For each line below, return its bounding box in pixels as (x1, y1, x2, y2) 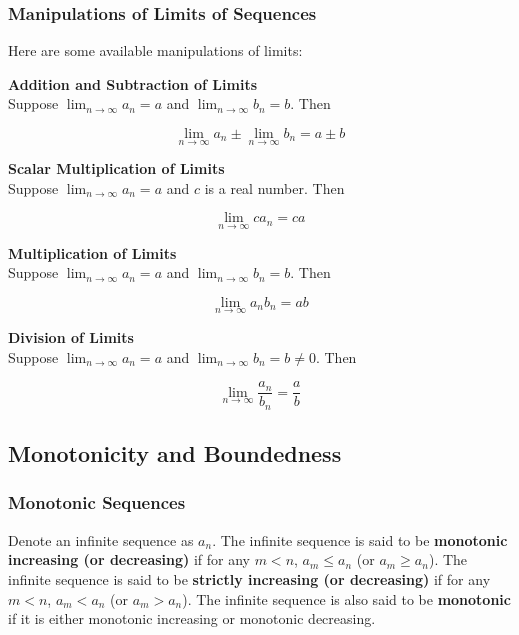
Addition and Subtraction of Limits (8, 73, 258, 94)
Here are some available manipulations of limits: (8, 40, 303, 61)
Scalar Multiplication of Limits (8, 158, 225, 179)
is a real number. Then (204, 177, 345, 198)
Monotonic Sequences (8, 490, 186, 515)
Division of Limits (8, 327, 134, 348)
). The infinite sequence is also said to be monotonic (182, 588, 511, 609)
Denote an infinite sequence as (8, 529, 194, 550)
